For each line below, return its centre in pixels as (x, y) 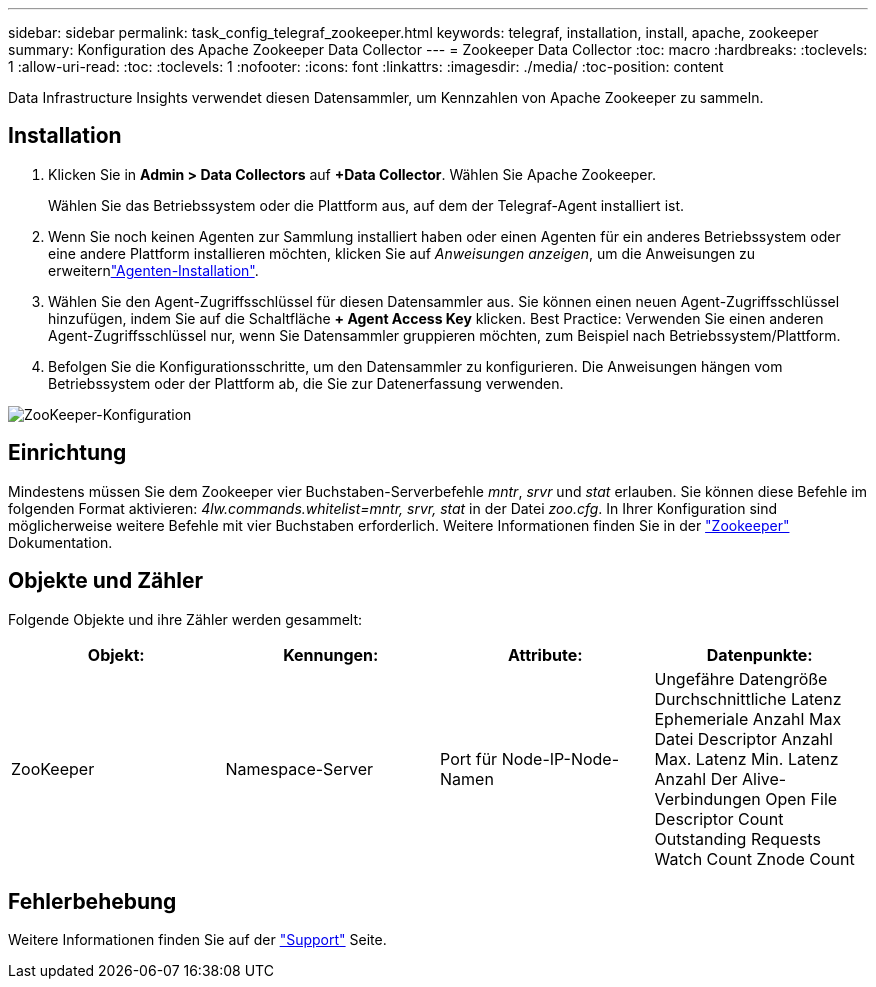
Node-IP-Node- (560, 758)
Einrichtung (67, 453)
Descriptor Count (719, 818)
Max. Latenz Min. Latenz (746, 758)
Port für (469, 758)
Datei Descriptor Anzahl (743, 738)
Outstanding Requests (737, 838)
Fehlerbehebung (92, 901)
